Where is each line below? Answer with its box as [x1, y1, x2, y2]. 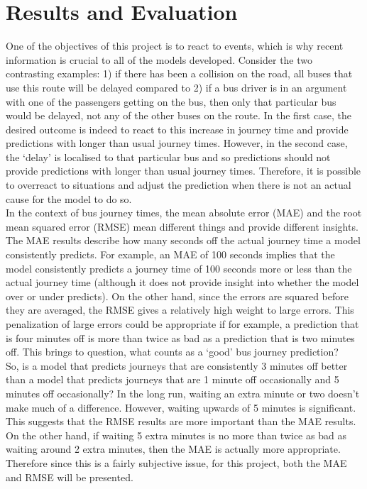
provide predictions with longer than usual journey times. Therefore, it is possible [6, 163, 361, 178]
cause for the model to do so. [6, 191, 132, 206]
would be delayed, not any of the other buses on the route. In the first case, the [6, 108, 351, 123]
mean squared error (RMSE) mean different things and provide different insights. [6, 219, 358, 233]
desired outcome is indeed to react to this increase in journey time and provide [6, 121, 349, 136]
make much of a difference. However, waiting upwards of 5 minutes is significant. [6, 400, 356, 414]
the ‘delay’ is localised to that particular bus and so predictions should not [6, 149, 331, 164]
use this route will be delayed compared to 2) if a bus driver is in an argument [6, 79, 347, 94]
